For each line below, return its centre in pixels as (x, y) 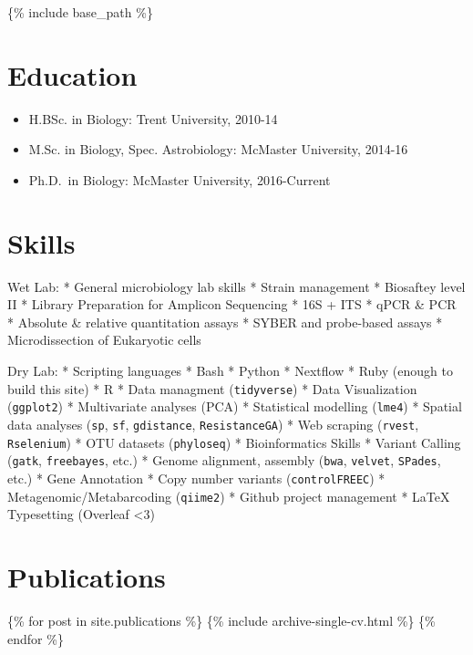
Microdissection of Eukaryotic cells (104, 340)
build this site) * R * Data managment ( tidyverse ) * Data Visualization (212, 388)
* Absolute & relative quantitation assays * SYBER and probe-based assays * (225, 322)
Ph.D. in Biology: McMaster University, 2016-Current (180, 179)
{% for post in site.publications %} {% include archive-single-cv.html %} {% (221, 620)
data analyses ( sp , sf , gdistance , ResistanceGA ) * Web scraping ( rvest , (213, 424)
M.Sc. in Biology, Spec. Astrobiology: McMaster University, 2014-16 (218, 149)
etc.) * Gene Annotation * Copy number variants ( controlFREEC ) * (196, 478)
